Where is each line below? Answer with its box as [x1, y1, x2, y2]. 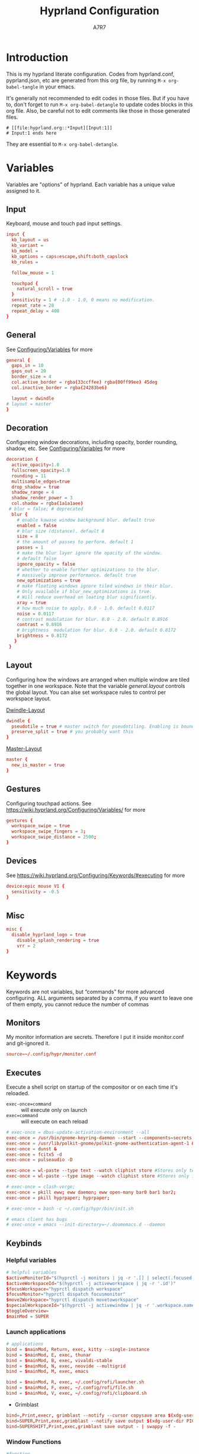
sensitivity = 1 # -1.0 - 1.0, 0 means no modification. [11, 297, 155, 303]
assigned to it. [6, 187, 41, 194]
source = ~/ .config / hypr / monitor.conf [6, 1051, 97, 1057]
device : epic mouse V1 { [6, 883, 65, 889]
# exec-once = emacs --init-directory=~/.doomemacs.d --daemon [6, 1222, 166, 1228]
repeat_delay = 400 [11, 308, 60, 314]
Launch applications [6, 1327, 66, 1335]
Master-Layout [6, 745, 43, 752]
